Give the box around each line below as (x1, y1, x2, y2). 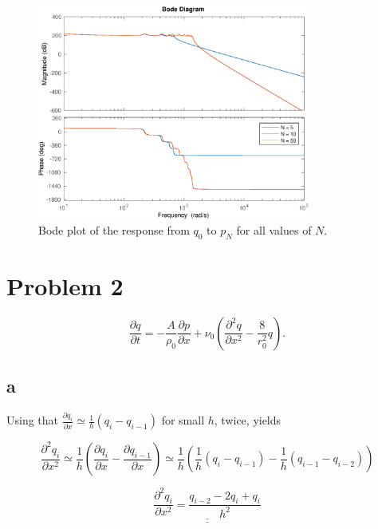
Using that (6, 412, 59, 428)
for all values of (236, 221, 312, 238)
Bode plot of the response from (38, 221, 190, 238)
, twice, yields (214, 412, 282, 428)
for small (161, 412, 205, 428)
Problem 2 (6, 269, 124, 302)
